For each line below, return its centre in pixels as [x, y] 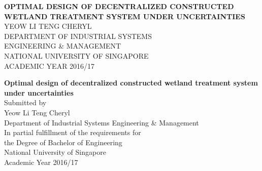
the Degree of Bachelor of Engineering [63, 142]
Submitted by [25, 102]
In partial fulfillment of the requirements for [73, 132]
